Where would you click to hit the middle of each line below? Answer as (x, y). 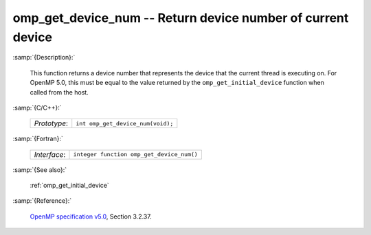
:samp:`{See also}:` (40, 170)
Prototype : (51, 123)
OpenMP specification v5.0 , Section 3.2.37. (91, 217)
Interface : (50, 154)
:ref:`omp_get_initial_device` (69, 186)
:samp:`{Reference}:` (42, 201)
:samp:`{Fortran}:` (38, 139)
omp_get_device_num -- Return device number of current (181, 18)
